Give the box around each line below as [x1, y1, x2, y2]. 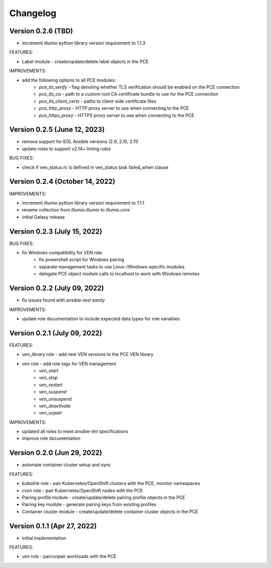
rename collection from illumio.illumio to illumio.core [22, 207, 130, 213]
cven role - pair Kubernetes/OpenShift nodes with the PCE [22, 487, 143, 493]
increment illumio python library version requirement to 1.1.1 [22, 199, 145, 206]
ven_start [39, 368, 58, 374]
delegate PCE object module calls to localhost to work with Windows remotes [39, 271, 200, 277]
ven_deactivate [39, 403, 71, 409]
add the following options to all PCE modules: [22, 77, 116, 83]
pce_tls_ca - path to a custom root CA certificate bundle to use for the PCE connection [39, 91, 219, 97]
